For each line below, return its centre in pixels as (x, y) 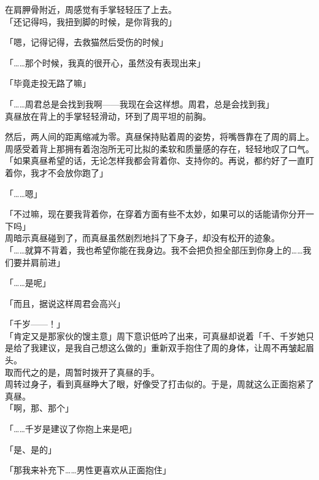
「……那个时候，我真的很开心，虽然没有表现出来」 (105, 62)
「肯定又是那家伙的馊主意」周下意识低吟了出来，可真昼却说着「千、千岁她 (155, 335)
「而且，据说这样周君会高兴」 (65, 303)
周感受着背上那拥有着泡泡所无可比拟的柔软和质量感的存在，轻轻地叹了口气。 (159, 148)
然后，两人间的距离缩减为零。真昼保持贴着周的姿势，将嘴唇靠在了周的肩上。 (159, 137)
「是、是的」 (31, 449)
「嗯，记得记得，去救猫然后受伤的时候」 (86, 42)
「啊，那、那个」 (39, 408)
